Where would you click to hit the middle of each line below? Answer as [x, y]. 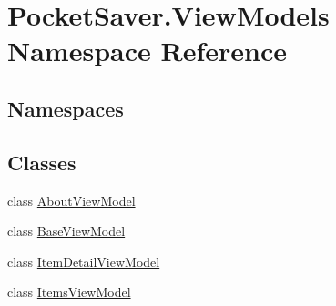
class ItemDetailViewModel [84, 261]
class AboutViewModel [71, 200]
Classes [42, 162]
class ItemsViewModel [69, 292]
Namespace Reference [147, 51]
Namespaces [66, 108]
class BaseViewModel [66, 231]
